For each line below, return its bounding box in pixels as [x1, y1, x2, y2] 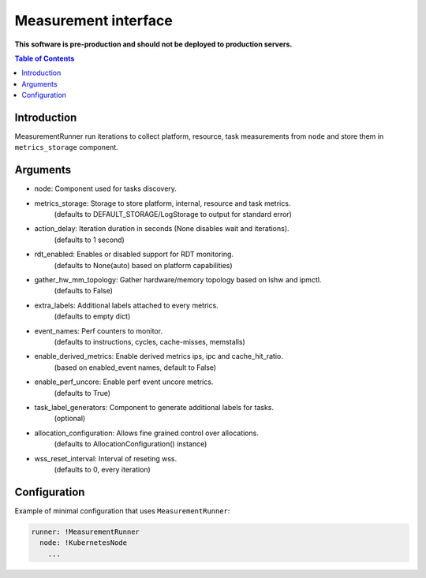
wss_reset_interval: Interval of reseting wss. [34, 453, 177, 463]
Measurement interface [14, 12, 173, 29]
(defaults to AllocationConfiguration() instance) [54, 439, 207, 449]
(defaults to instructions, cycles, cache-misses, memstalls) [54, 337, 246, 346]
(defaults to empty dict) [54, 311, 131, 321]
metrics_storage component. [14, 143, 118, 152]
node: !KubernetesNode [39, 539, 128, 547]
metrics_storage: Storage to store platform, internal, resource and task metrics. [34, 198, 291, 208]
